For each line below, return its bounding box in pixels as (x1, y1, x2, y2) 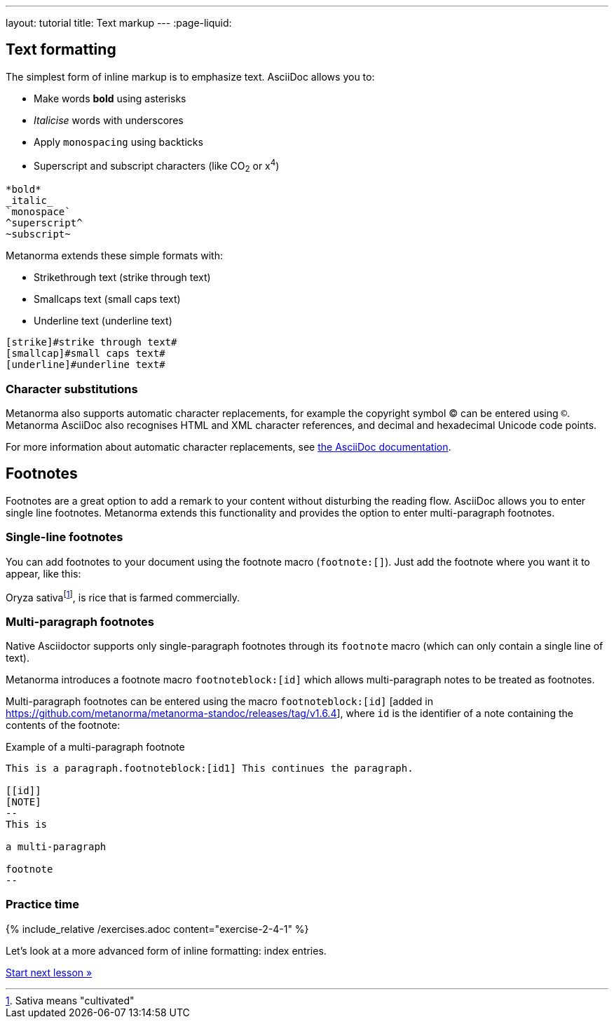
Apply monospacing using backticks (34, 135, 203, 148)
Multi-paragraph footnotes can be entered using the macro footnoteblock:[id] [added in (6, 695, 433, 708)
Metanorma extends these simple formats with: (6, 250, 223, 262)
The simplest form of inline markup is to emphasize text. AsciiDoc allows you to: (6, 70, 375, 83)
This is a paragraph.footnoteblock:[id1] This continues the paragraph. (6, 763, 414, 774)
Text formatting (6, 41, 116, 59)
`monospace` (6, 206, 71, 218)
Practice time (6, 897, 79, 912)
